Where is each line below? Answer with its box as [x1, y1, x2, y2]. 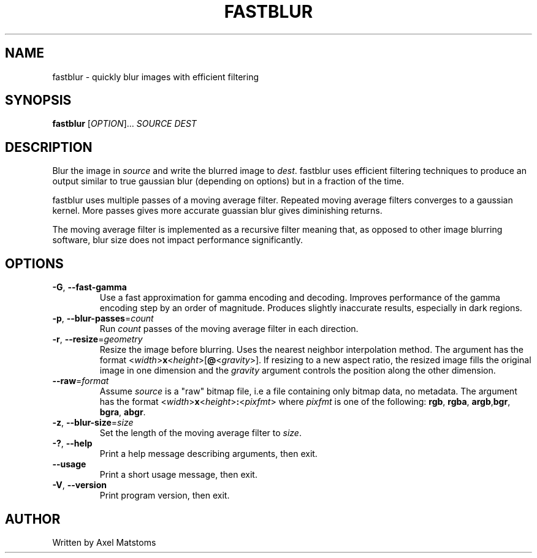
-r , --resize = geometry [52, 334, 143, 345]
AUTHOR [5, 511, 61, 527]
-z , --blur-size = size [52, 417, 134, 428]
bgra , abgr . [99, 407, 146, 418]
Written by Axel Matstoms [52, 537, 156, 548]
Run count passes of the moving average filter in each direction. [99, 323, 359, 334]
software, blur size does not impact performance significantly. [52, 235, 303, 246]
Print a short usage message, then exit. [99, 469, 257, 480]
